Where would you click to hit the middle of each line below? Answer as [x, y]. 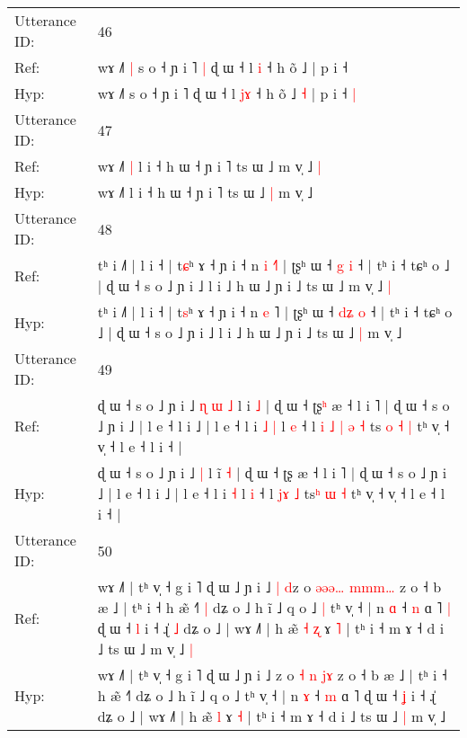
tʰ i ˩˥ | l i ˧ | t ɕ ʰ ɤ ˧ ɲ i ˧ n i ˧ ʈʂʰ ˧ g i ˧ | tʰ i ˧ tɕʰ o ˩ [273, 265]
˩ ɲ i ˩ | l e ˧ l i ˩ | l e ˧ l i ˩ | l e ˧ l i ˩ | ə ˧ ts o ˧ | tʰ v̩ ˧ [273, 426]
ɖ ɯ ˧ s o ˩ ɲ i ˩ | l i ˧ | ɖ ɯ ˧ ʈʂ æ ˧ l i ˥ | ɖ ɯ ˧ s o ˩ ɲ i [272, 472]
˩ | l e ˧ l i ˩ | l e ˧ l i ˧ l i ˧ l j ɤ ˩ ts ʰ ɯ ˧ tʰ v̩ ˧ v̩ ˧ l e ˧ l [271, 493]
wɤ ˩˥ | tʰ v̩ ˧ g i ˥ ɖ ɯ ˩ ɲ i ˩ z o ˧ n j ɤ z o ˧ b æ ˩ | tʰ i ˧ [272, 675]
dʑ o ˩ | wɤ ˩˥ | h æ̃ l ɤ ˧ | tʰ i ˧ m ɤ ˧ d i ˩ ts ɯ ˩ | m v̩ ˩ [272, 716]
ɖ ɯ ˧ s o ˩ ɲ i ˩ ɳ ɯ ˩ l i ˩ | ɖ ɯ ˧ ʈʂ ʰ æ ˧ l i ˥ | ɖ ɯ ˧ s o [273, 405]
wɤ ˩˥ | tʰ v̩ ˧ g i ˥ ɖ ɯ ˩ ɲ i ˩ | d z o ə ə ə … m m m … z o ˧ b [269, 587]
